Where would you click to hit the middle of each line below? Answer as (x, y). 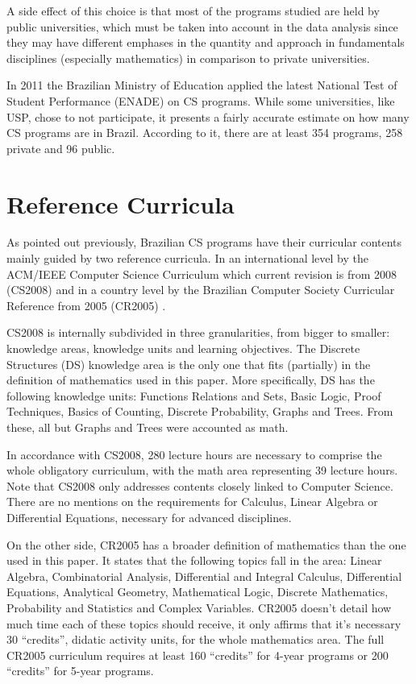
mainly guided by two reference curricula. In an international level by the (187, 258)
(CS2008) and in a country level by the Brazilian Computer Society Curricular (201, 290)
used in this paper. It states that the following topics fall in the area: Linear (194, 560)
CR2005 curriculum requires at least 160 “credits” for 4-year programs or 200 (198, 655)
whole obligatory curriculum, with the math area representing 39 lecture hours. (202, 470)
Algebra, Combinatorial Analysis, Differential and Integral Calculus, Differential (204, 576)
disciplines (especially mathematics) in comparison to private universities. (188, 58)
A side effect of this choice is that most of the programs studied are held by (193, 10)
